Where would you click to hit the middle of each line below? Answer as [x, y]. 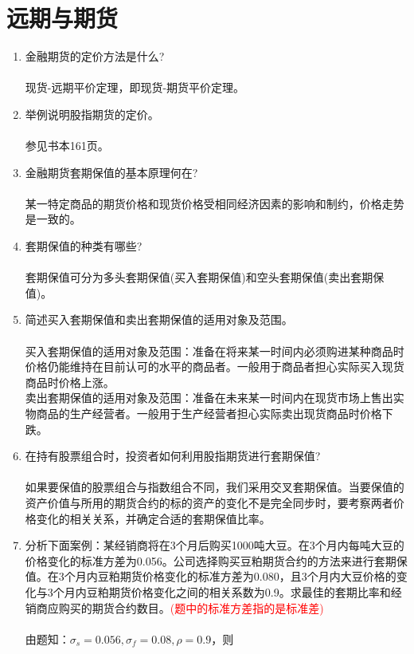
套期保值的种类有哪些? [84, 246]
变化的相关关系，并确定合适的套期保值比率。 [153, 518]
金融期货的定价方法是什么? [95, 56]
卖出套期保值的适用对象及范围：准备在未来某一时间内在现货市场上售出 [209, 398]
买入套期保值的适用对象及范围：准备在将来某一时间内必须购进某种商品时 [215, 351]
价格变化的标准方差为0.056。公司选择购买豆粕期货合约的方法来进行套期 [211, 560]
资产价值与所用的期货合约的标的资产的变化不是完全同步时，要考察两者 [209, 502]
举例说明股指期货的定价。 [92, 114]
